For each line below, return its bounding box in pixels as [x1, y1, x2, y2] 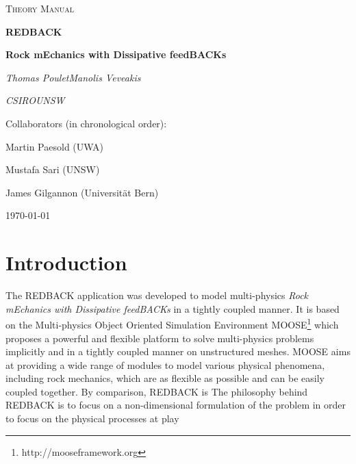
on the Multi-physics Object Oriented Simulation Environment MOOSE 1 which [5, 315, 339, 331]
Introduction [5, 248, 127, 276]
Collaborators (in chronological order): [5, 116, 167, 130]
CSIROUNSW [5, 93, 65, 107]
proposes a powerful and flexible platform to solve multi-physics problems [5, 331, 314, 345]
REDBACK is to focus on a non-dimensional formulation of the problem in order [5, 398, 346, 412]
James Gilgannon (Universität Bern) [5, 185, 159, 199]
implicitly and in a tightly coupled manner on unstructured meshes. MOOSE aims [5, 344, 351, 359]
